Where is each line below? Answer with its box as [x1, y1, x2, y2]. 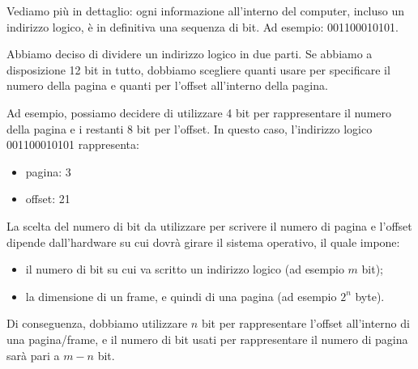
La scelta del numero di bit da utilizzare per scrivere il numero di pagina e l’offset [6, 217, 412, 234]
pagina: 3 [25, 163, 71, 180]
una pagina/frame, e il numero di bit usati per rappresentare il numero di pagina [6, 330, 408, 347]
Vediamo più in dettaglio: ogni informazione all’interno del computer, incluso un [6, 2, 405, 19]
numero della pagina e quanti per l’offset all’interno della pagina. [6, 77, 328, 94]
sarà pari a [6, 346, 60, 363]
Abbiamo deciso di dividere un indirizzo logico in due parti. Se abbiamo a [6, 45, 373, 62]
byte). [355, 287, 385, 304]
